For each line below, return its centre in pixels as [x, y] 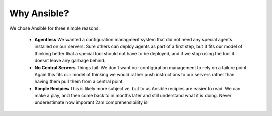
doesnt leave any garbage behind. [70, 61]
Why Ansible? [39, 13]
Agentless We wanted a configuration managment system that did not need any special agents [133, 39]
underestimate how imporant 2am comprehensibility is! [91, 102]
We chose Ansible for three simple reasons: [55, 28]
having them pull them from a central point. [79, 82]
